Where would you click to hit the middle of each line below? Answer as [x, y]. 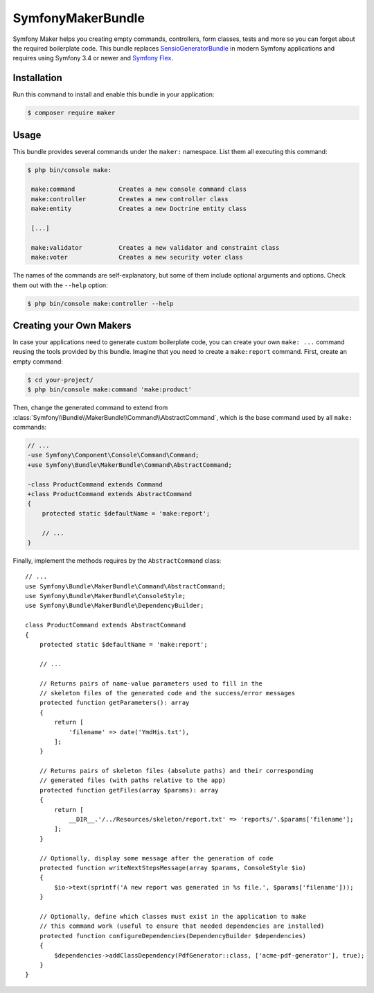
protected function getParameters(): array [114, 703]
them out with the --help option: [61, 285]
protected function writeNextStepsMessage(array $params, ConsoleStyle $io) [173, 868]
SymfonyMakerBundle [79, 18]
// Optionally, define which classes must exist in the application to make [173, 916]
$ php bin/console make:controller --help [100, 303]
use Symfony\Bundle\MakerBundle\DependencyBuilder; [115, 606]
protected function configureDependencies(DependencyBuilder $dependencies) [173, 936]
